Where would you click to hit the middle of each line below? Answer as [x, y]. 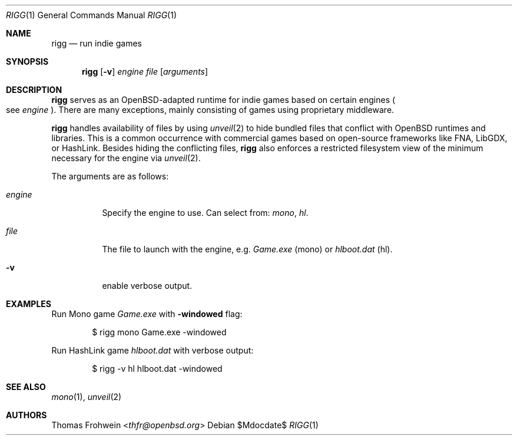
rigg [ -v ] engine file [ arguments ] [145, 71]
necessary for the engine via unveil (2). [126, 158]
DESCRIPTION [34, 90]
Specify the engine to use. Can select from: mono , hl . [205, 213]
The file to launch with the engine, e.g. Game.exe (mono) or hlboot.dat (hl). [247, 249]
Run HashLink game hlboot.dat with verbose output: [153, 350]
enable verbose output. [147, 286]
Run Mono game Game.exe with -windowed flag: [147, 314]
